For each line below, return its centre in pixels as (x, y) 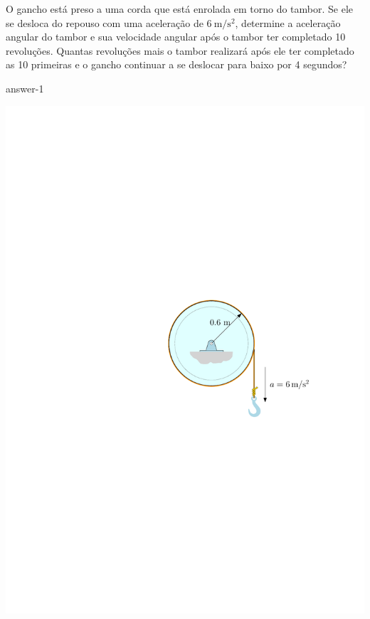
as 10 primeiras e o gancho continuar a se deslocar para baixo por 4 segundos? (176, 64)
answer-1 (25, 88)
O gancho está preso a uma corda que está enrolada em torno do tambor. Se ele (180, 9)
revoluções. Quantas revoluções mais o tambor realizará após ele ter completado (180, 50)
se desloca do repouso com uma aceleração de (105, 22)
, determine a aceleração (288, 22)
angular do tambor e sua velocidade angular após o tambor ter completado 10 (176, 37)
